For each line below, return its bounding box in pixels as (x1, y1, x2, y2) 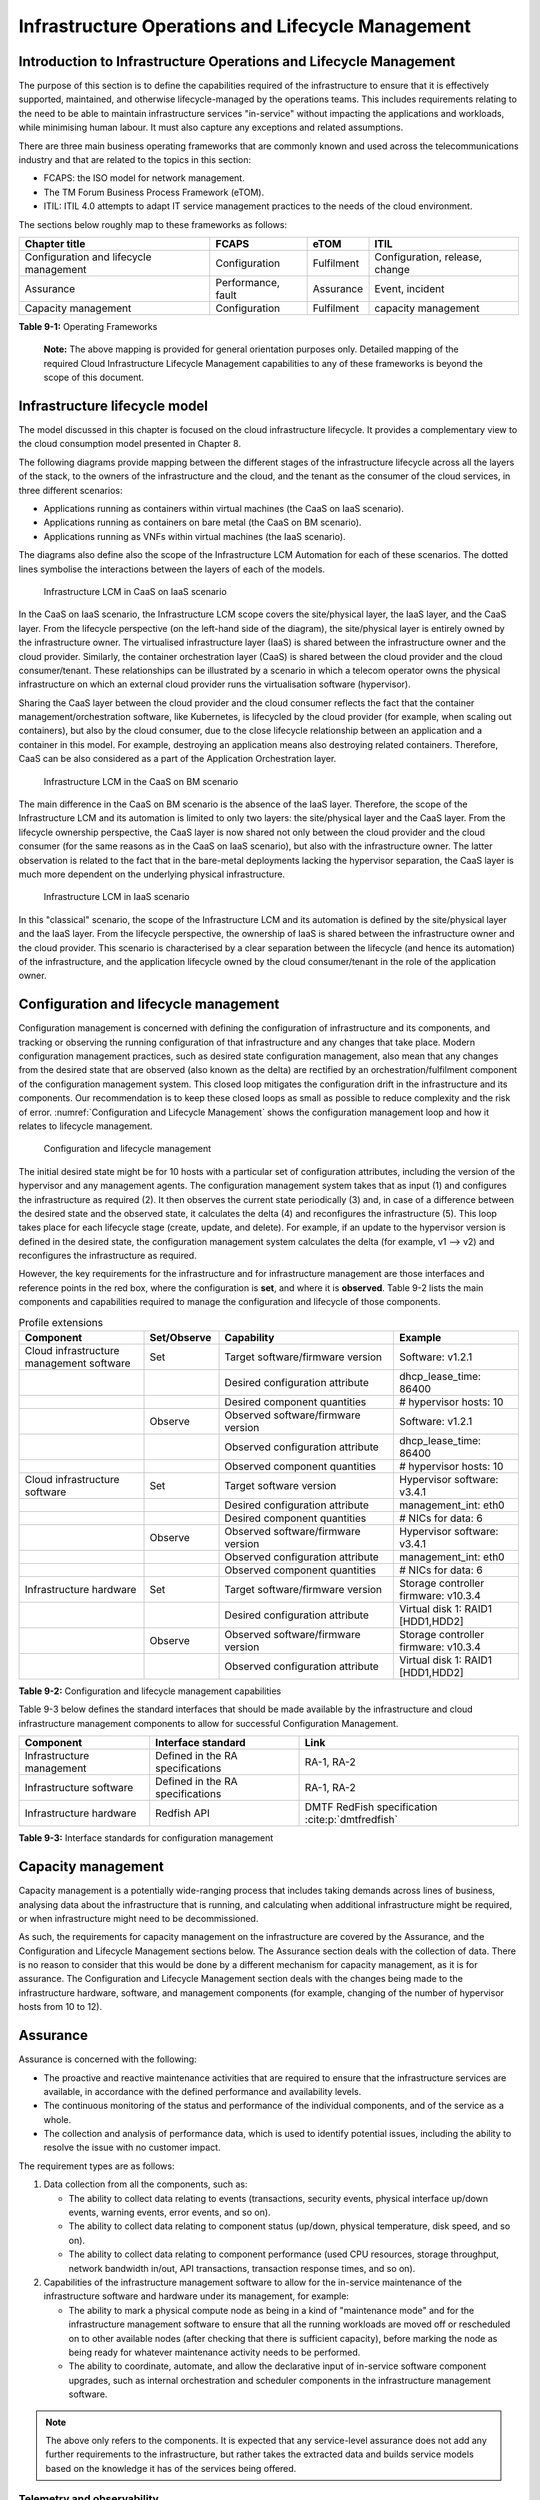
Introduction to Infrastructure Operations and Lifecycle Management (18, 53, 456, 70)
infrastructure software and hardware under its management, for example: (43, 2290, 350, 2302)
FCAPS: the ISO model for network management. (43, 172, 245, 184)
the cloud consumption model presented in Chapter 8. (18, 438, 242, 450)
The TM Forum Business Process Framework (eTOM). (43, 186, 265, 198)
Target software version (224, 1479, 337, 1493)
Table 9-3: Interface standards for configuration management (18, 1832, 274, 1844)
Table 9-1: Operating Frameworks (18, 320, 158, 332)
